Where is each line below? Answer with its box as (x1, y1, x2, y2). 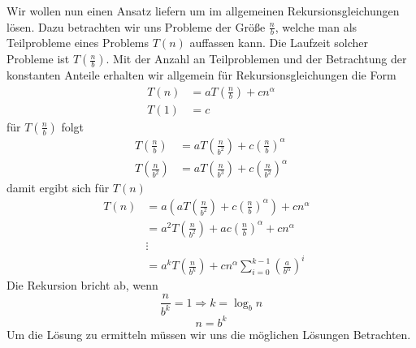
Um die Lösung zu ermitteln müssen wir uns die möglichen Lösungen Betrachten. (6, 325, 411, 342)
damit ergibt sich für (6, 179, 110, 196)
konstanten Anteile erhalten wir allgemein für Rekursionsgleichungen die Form (6, 67, 396, 84)
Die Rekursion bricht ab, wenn (6, 277, 158, 294)
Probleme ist (6, 50, 70, 67)
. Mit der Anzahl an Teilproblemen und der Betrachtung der (106, 50, 407, 67)
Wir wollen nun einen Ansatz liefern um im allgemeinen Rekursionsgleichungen (6, 2, 400, 19)
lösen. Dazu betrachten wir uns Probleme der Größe (6, 18, 266, 35)
